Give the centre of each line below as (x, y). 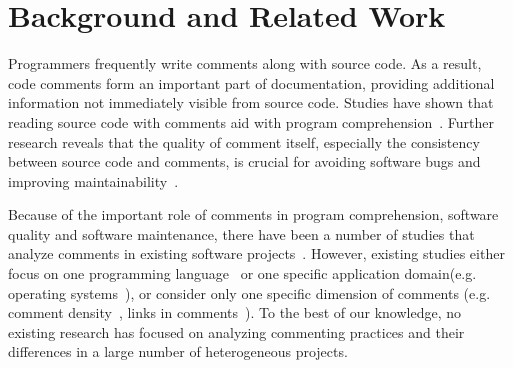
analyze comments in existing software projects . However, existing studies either (256, 253)
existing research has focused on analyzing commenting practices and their (236, 331)
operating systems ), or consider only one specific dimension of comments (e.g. (249, 292)
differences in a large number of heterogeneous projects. (178, 351)
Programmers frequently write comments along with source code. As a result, (245, 63)
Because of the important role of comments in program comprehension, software (253, 214)
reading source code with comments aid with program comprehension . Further (251, 121)
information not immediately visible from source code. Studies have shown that (251, 102)
